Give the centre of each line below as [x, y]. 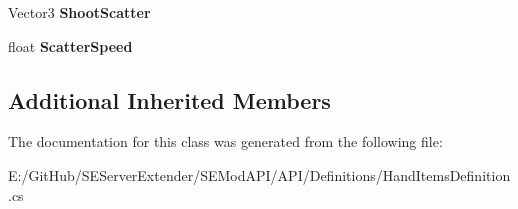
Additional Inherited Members [169, 99]
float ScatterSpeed [70, 45]
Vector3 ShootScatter [79, 12]
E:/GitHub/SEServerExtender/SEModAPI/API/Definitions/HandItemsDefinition [259, 174]
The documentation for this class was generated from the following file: [225, 141]
